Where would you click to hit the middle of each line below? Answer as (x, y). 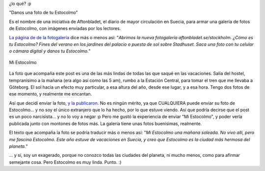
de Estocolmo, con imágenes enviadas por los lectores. (65, 28)
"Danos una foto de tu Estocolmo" (43, 13)
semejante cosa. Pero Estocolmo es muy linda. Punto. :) (65, 162)
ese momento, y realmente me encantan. (51, 94)
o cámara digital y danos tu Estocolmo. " (50, 51)
